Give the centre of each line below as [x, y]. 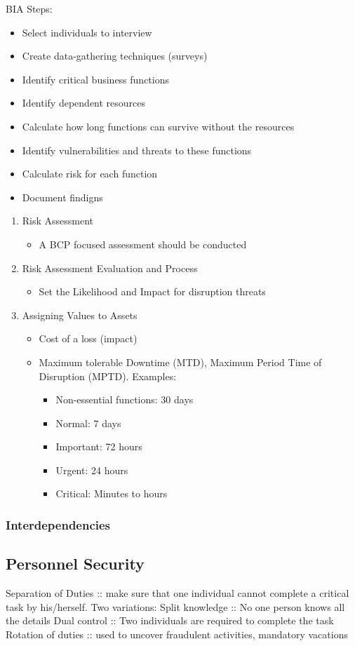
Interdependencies [58, 524]
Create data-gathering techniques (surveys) [115, 56]
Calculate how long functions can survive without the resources [158, 126]
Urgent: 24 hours [92, 470]
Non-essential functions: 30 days [125, 399]
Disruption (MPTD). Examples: [108, 376]
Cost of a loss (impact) [88, 338]
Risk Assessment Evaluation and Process [110, 268]
